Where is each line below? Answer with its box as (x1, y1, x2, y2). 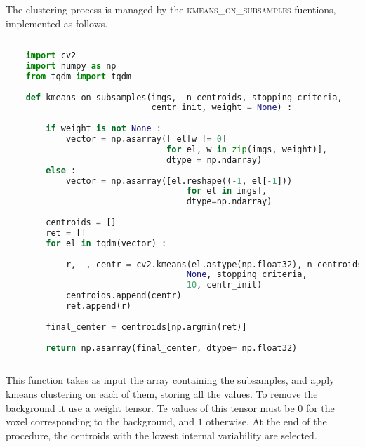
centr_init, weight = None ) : (151, 102, 293, 113)
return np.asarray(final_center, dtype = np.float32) (46, 342, 298, 353)
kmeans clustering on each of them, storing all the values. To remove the (6, 386, 318, 401)
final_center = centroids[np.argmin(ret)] (46, 321, 247, 332)
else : (46, 165, 77, 175)
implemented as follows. (6, 15, 108, 30)
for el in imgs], (186, 186, 267, 196)
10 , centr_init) (186, 280, 263, 291)
